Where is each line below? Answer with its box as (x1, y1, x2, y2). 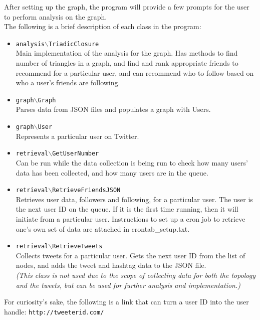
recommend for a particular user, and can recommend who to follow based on (16, 67, 254, 78)
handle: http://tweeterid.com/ (4, 306, 104, 316)
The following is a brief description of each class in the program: (4, 21, 201, 32)
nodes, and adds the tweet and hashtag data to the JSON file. (16, 260, 206, 270)
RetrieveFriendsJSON (52, 187, 121, 194)
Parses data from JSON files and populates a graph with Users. (16, 104, 211, 114)
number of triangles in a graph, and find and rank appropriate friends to (16, 58, 238, 68)
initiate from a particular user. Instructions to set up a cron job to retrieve (16, 214, 245, 224)
